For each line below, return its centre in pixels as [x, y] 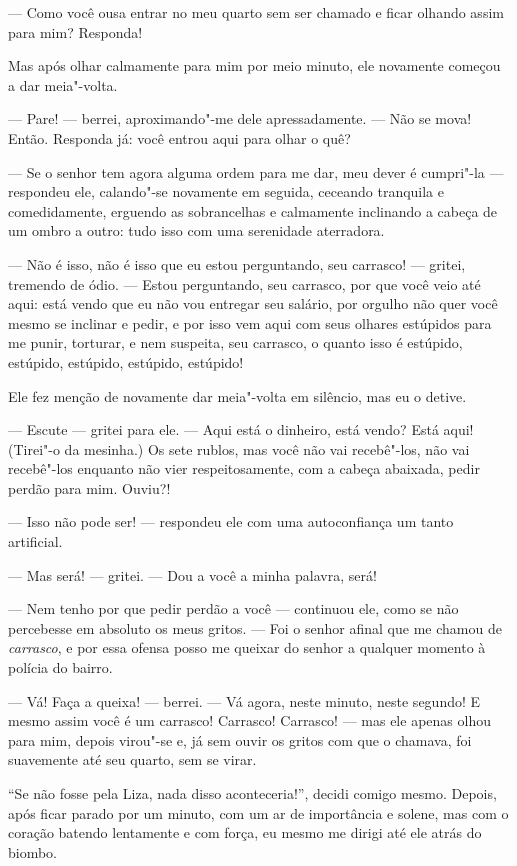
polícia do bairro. [60, 667]
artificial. [35, 541]
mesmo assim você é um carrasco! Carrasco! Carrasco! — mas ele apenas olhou [249, 720]
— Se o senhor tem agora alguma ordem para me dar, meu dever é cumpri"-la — [256, 171]
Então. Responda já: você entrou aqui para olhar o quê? [179, 137]
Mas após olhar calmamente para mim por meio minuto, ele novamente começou [254, 65]
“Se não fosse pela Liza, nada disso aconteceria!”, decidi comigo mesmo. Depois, [252, 793]
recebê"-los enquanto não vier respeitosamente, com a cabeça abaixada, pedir [244, 468]
